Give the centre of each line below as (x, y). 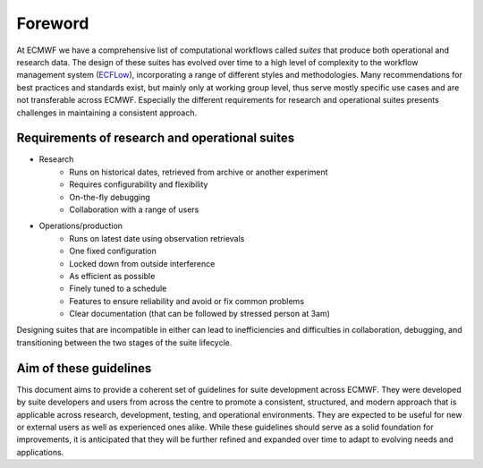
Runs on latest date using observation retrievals (157, 238)
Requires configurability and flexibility (139, 184)
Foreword (53, 23)
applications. (40, 452)
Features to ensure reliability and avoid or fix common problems (186, 301)
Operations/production (81, 226)
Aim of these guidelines (84, 368)
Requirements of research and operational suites (156, 138)
